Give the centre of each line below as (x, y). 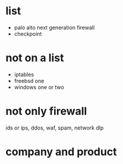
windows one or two (39, 87)
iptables (24, 74)
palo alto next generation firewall (54, 27)
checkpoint (28, 33)
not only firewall (46, 111)
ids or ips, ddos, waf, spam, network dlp (55, 128)
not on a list (35, 58)
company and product (61, 152)
